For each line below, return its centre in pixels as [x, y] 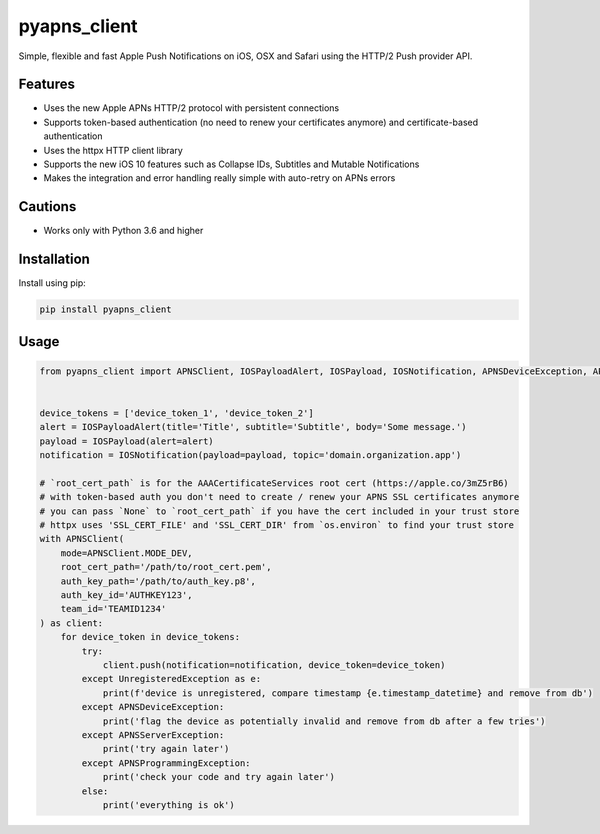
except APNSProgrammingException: [166, 763]
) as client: [71, 623]
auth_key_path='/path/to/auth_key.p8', [158, 581]
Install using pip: [52, 283]
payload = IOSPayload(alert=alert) [126, 441]
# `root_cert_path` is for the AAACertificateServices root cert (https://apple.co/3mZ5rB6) [274, 483]
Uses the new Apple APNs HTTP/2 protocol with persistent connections [191, 108]
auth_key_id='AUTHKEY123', [127, 595]
